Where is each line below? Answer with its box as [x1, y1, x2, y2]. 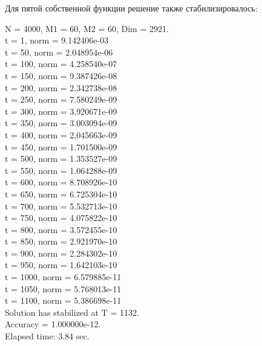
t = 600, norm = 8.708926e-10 [5, 176, 117, 188]
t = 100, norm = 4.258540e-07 [5, 57, 117, 70]
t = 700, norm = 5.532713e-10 [5, 199, 117, 212]
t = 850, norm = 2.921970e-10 [5, 235, 117, 248]
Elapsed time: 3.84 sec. [5, 330, 90, 342]
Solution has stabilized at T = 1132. [5, 306, 139, 318]
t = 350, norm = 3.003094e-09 [5, 117, 117, 129]
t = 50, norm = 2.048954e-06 [5, 45, 113, 58]
